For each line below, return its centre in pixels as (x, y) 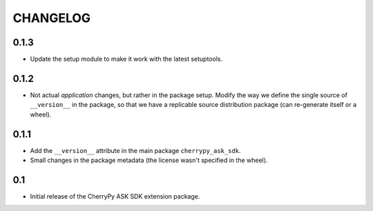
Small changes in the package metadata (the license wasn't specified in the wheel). (149, 160)
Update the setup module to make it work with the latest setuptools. (126, 59)
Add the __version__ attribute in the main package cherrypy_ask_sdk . (135, 150)
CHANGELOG (52, 18)
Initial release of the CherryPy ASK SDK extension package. (115, 196)
